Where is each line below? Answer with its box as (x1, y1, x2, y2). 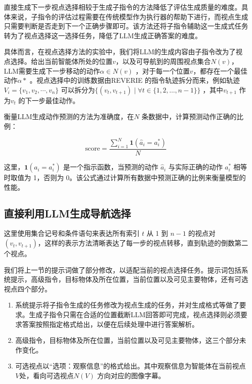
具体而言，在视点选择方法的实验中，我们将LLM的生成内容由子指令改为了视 (4, 46, 243, 57)
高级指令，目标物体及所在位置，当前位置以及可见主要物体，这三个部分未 (15, 335, 246, 345)
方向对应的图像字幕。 (97, 370, 165, 380)
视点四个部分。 (4, 283, 51, 293)
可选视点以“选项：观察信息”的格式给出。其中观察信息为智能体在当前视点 (15, 361, 246, 371)
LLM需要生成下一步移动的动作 (4, 65, 100, 76)
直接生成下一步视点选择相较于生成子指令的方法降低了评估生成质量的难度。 (4, 2, 241, 12)
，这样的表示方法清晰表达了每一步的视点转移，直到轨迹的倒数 (37, 238, 235, 248)
